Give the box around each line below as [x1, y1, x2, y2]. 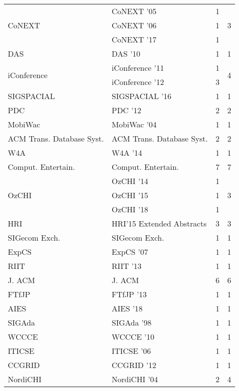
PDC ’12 [111, 104, 141, 116]
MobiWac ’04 [111, 119, 157, 130]
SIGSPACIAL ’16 [111, 90, 172, 102]
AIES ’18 [111, 303, 143, 314]
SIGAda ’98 [111, 317, 152, 328]
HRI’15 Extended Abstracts [111, 218, 207, 229]
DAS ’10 [111, 48, 140, 59]
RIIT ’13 [111, 260, 142, 271]
